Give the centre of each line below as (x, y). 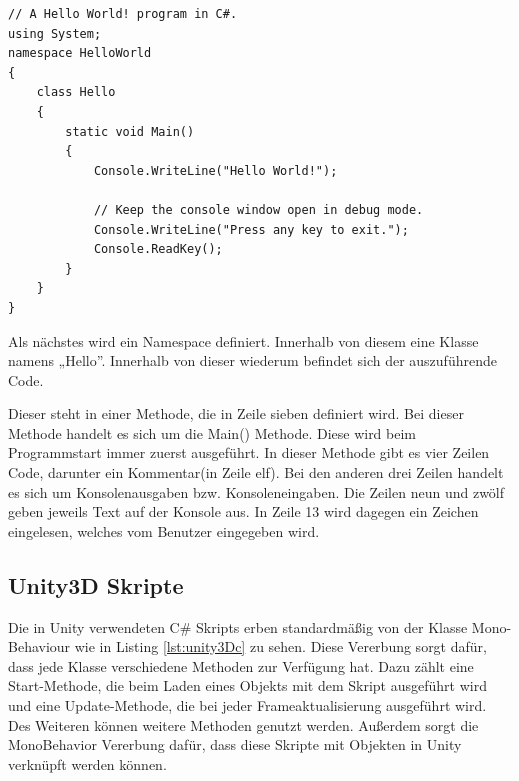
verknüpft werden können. (87, 763)
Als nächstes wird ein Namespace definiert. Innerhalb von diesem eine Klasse (243, 340)
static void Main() (130, 131)
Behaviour (39, 646)
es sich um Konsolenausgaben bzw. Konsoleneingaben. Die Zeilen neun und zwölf (256, 491)
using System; (55, 33)
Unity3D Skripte (96, 584)
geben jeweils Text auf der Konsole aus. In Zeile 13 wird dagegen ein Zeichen (243, 511)
